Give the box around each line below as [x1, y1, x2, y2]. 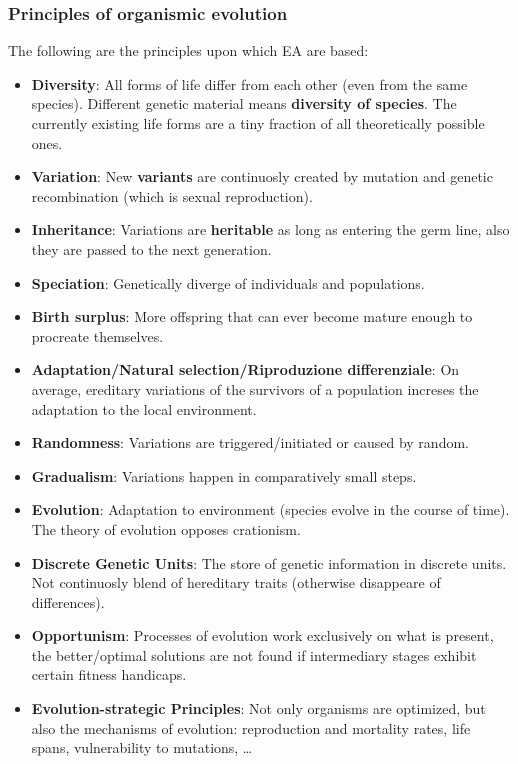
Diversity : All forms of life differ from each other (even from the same [31, 73, 468, 94]
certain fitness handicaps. [31, 664, 187, 685]
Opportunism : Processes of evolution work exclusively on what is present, [31, 625, 494, 646]
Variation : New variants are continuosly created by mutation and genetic [31, 166, 493, 187]
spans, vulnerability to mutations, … [31, 737, 253, 758]
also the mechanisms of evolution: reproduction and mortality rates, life [31, 717, 471, 738]
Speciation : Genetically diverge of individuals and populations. [31, 272, 425, 293]
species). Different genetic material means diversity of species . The [31, 93, 457, 114]
